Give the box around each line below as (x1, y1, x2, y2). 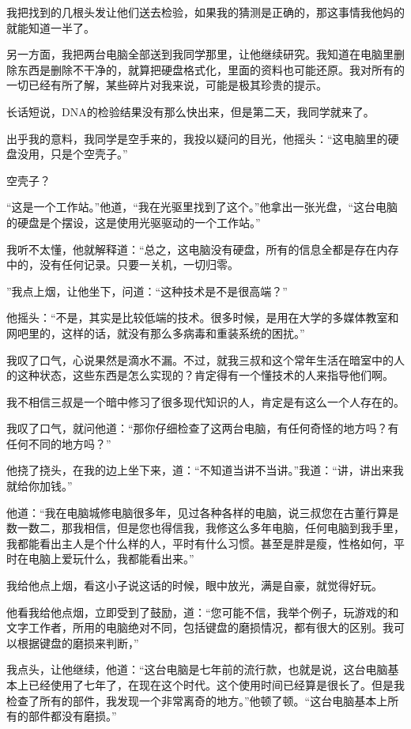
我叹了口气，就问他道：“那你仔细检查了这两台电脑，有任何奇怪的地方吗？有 (6, 420, 399, 436)
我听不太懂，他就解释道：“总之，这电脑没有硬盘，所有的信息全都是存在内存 (6, 240, 399, 257)
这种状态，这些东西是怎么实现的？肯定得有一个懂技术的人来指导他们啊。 (17, 367, 394, 383)
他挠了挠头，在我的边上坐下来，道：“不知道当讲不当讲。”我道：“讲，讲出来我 (6, 462, 404, 478)
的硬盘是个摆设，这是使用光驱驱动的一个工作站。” (6, 213, 261, 230)
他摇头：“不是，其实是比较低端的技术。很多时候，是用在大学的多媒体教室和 (6, 309, 399, 326)
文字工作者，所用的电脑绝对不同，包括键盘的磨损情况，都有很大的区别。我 (6, 619, 394, 636)
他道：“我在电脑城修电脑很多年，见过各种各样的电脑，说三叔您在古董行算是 (6, 504, 399, 520)
